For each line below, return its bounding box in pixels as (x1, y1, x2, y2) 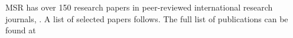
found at (5, 24, 36, 36)
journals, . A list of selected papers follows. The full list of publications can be (5, 12, 288, 25)
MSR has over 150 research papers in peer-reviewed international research (5, 1, 273, 13)
